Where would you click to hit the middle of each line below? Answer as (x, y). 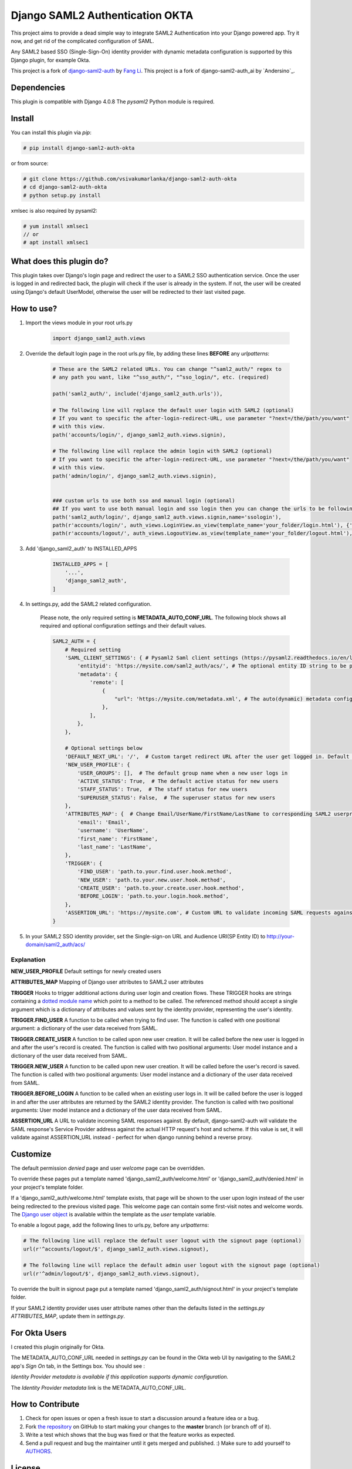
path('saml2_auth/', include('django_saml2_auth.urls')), (138, 393)
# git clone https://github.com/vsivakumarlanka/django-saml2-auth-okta (130, 179)
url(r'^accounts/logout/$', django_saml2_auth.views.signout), (116, 1249)
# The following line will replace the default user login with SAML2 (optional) (173, 410)
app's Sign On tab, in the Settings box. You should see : (78, 1366)
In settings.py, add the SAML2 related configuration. (89, 604)
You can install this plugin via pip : (51, 132)
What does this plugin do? (60, 261)
